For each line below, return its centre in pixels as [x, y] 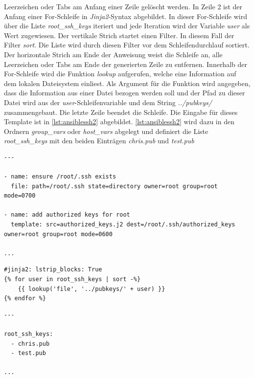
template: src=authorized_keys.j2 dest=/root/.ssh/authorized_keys [123, 225]
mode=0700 [20, 196]
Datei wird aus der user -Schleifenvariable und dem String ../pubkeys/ [108, 102]
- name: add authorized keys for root [67, 215]
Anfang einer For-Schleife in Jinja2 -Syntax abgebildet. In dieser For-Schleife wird [126, 16]
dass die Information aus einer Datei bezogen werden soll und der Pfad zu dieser [125, 93]
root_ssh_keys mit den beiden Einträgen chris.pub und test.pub [99, 141]
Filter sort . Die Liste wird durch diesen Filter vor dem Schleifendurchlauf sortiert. [127, 45]
